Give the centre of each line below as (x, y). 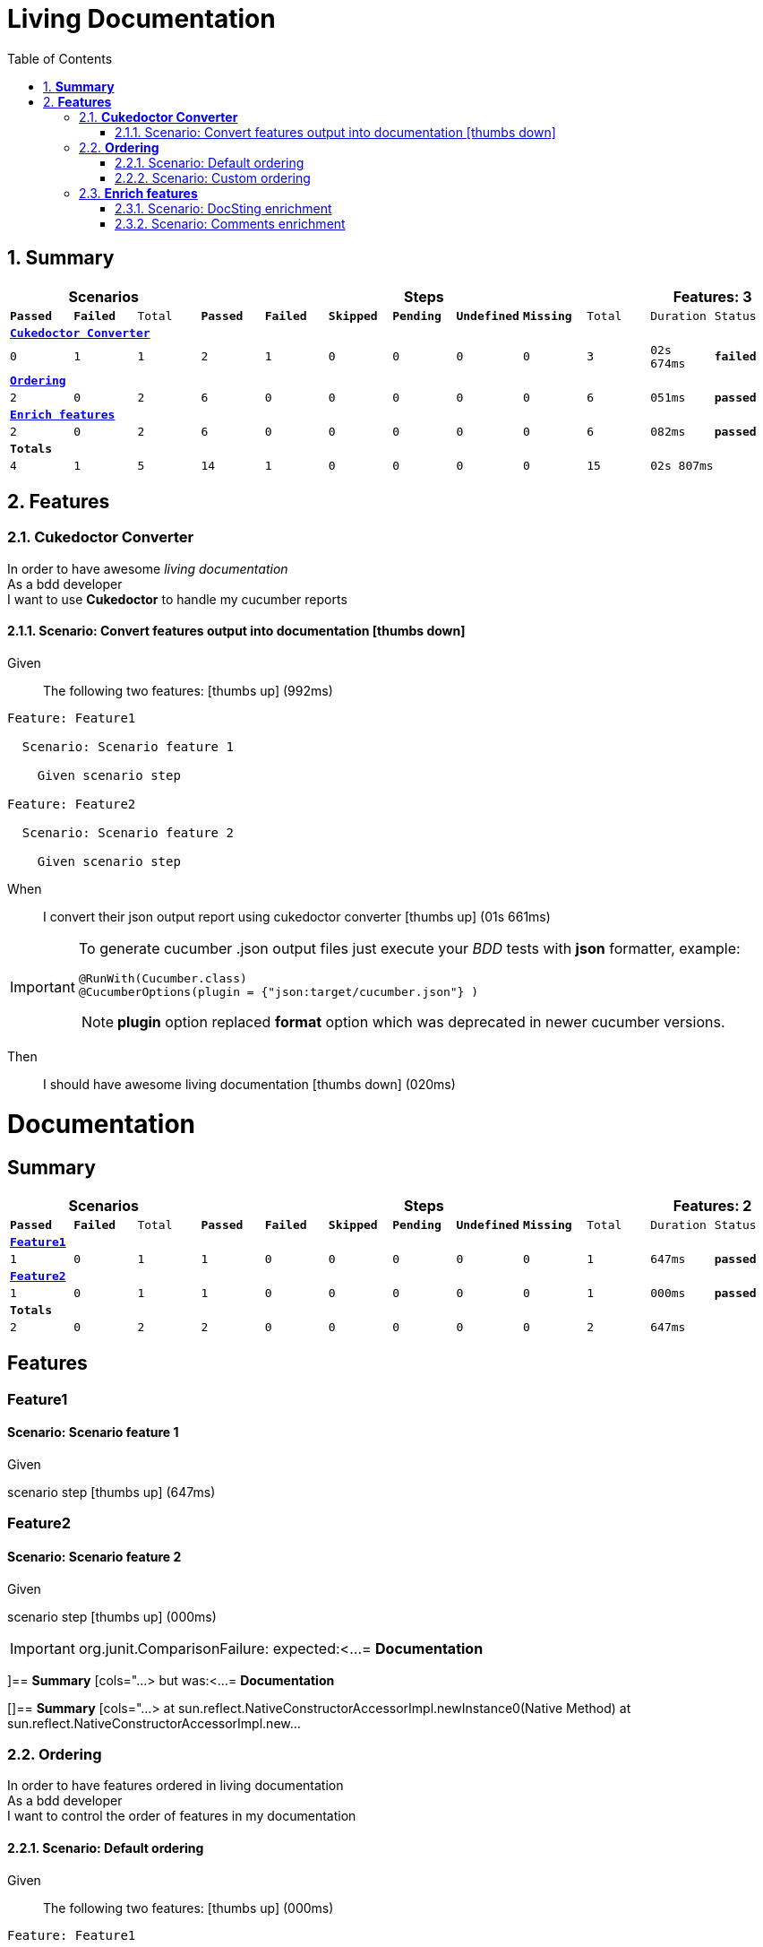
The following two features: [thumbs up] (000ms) (189, 1908)
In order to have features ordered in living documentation (176, 1786)
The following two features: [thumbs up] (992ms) (188, 691)
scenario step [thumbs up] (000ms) (112, 1616)
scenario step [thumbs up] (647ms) (111, 1493)
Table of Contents (60, 58)
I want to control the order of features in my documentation (182, 1816)
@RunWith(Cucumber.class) (163, 979)
